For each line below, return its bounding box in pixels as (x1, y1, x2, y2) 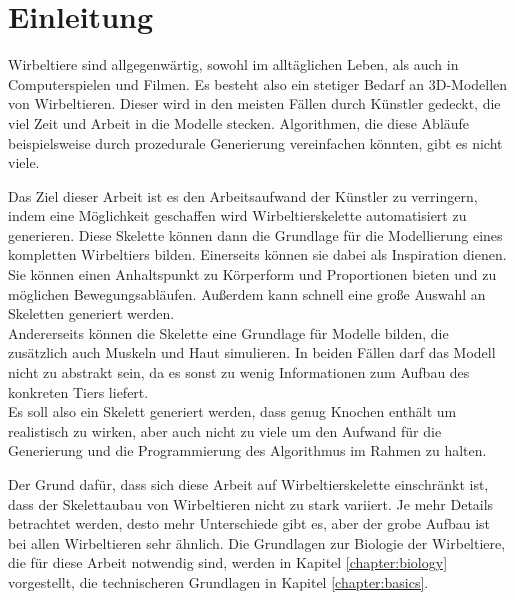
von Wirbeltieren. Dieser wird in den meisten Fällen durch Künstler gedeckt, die (8, 93, 501, 114)
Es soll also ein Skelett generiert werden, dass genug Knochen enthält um (8, 401, 457, 422)
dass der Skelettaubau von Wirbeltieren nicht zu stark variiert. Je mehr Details (8, 493, 494, 514)
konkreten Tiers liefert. (8, 381, 149, 402)
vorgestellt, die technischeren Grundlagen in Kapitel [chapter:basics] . (8, 571, 429, 592)
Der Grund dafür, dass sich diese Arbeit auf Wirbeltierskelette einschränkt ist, (8, 474, 489, 494)
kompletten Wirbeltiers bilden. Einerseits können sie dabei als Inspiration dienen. (8, 244, 507, 265)
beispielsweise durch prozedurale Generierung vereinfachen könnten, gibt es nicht (8, 132, 503, 153)
